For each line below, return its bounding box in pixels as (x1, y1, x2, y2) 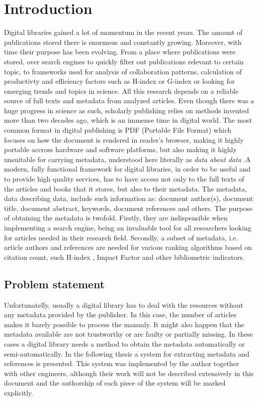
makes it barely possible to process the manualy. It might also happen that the (4, 319, 245, 329)
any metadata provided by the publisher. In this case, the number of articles (4, 309, 237, 320)
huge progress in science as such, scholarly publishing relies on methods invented (4, 105, 249, 115)
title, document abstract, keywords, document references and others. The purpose (4, 202, 253, 213)
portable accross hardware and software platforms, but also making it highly (4, 144, 237, 155)
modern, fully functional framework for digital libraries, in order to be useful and (4, 164, 251, 174)
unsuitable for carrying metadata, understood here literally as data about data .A (4, 154, 251, 164)
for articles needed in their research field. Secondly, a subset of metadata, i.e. (4, 232, 238, 242)
